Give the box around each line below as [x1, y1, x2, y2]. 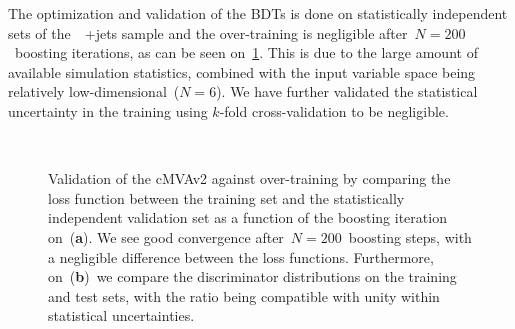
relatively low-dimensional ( [8, 81, 180, 102]
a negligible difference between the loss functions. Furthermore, [48, 246, 434, 267]
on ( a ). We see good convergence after [48, 226, 284, 247]
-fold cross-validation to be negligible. [219, 100, 449, 121]
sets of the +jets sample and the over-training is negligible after [8, 22, 408, 43]
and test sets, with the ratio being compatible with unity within [48, 285, 440, 306]
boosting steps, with [348, 226, 472, 247]
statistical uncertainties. [48, 305, 195, 326]
